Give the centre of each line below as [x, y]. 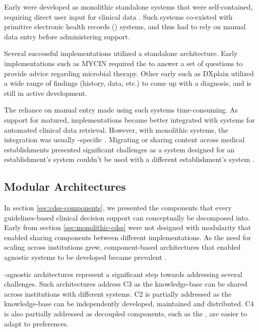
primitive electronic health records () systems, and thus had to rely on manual [125, 26]
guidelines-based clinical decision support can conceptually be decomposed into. [127, 217]
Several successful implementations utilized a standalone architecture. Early [121, 53]
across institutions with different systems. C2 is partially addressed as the [118, 293]
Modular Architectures [65, 186]
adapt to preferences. [37, 323]
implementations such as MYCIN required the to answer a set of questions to [123, 63]
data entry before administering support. [67, 36]
